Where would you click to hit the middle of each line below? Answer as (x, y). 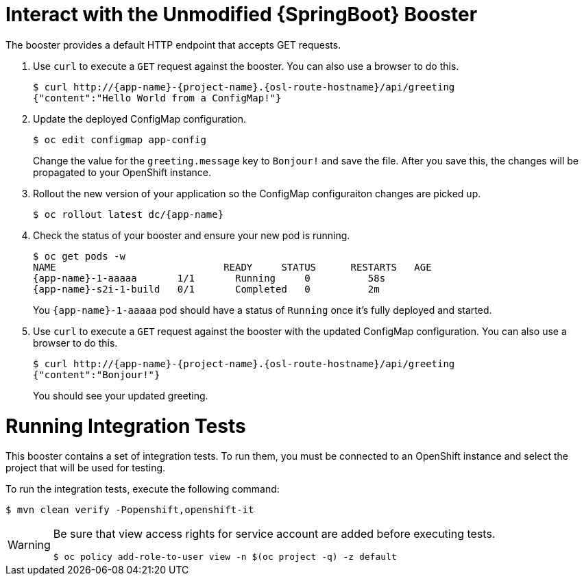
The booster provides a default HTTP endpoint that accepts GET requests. (173, 45)
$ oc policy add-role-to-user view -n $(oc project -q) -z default (225, 557)
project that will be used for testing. (86, 468)
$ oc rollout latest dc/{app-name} (129, 214)
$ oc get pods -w (79, 256)
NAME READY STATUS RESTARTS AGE (232, 267)
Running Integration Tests (126, 426)
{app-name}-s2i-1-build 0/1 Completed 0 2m (206, 289)
